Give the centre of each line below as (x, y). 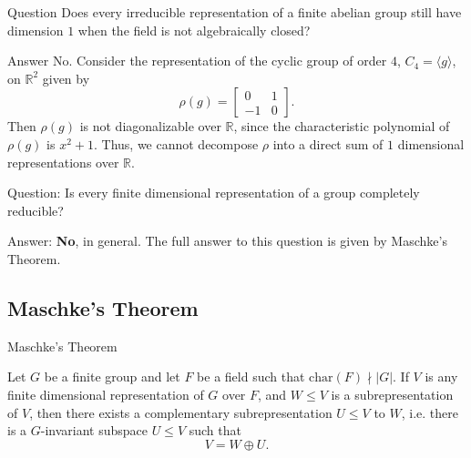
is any (441, 377)
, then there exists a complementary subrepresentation (181, 412)
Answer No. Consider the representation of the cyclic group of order (197, 61)
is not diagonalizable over (150, 126)
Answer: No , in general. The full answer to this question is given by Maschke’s (227, 241)
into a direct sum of (328, 143)
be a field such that (251, 377)
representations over (63, 162)
